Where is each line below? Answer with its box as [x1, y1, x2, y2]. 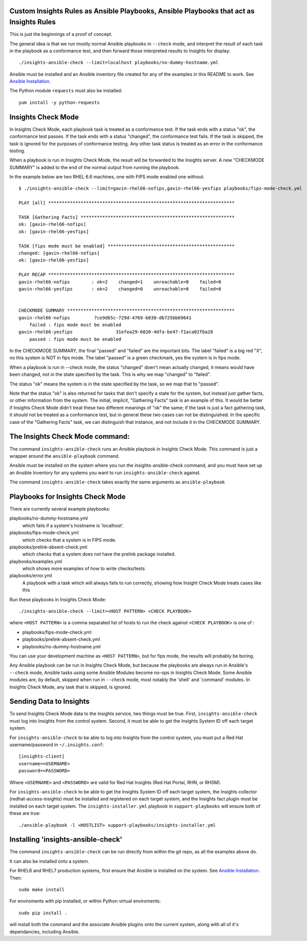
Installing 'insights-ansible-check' [9, 835, 122, 844]
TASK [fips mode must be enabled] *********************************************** [18, 243, 235, 249]
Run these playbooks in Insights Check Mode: [9, 596, 107, 602]
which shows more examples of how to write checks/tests [22, 565, 146, 571]
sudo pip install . [18, 910, 68, 916]
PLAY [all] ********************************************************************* [18, 200, 235, 206]
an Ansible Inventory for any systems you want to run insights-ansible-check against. [9, 469, 201, 476]
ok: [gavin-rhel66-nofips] [18, 221, 87, 228]
